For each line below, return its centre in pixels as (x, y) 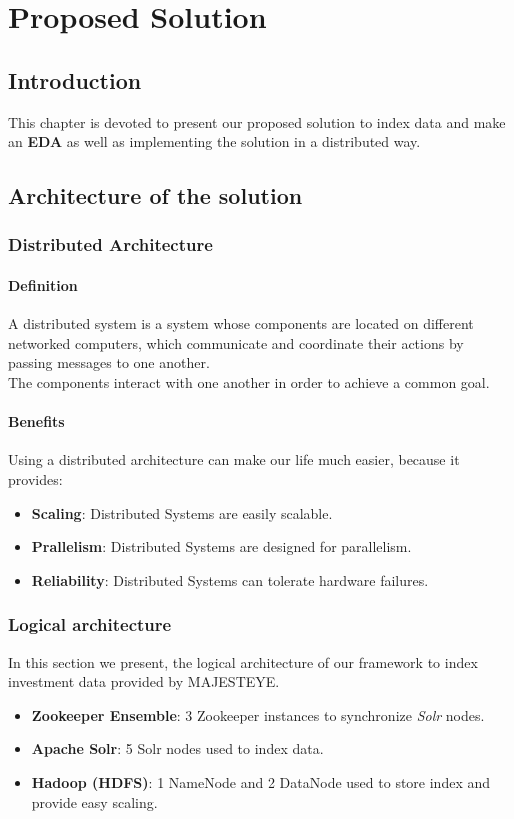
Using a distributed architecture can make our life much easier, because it (234, 459)
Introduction (75, 79)
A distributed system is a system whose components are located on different (241, 323)
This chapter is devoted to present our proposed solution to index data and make (257, 121)
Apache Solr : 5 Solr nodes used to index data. (177, 748)
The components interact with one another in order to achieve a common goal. (249, 381)
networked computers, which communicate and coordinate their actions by (236, 342)
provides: (35, 478)
